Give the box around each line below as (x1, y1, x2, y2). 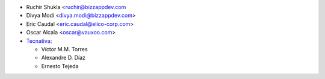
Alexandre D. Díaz (41, 54, 85, 62)
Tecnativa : (26, 37, 52, 45)
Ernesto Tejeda (41, 62, 79, 69)
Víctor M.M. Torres (41, 45, 88, 52)
